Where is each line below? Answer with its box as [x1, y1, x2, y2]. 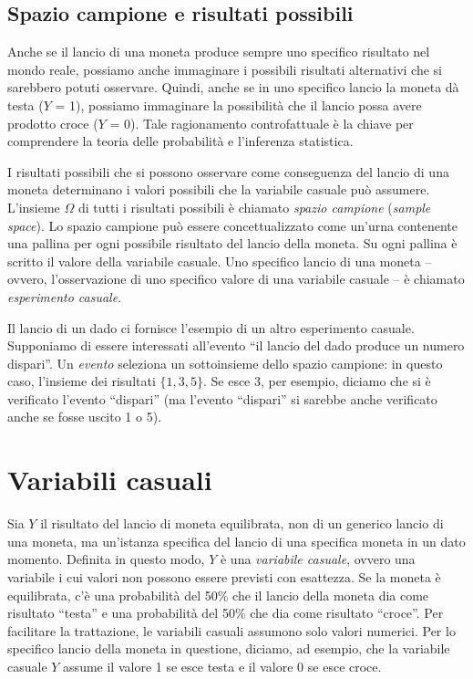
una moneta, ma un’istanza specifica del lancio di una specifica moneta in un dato [7, 531, 466, 550]
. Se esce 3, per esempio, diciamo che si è [202, 371, 431, 391]
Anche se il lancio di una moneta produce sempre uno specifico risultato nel [7, 42, 430, 61]
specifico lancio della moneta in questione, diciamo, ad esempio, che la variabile [7, 639, 450, 658]
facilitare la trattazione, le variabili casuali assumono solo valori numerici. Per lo [7, 621, 456, 640]
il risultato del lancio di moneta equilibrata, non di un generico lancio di [40, 514, 444, 533]
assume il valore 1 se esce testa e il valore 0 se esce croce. [63, 656, 382, 675]
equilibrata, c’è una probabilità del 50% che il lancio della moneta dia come [7, 585, 429, 604]
